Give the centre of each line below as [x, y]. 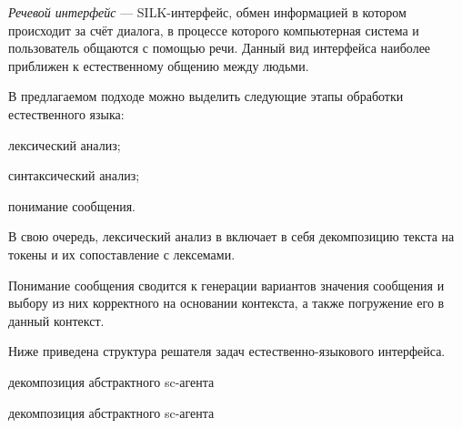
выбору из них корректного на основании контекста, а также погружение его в [226, 303]
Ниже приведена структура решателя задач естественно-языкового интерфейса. [227, 351]
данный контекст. [56, 320]
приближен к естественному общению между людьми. [159, 65]
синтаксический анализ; [74, 175]
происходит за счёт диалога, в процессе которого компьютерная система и [214, 30]
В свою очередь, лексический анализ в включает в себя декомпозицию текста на [231, 236]
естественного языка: [66, 113]
